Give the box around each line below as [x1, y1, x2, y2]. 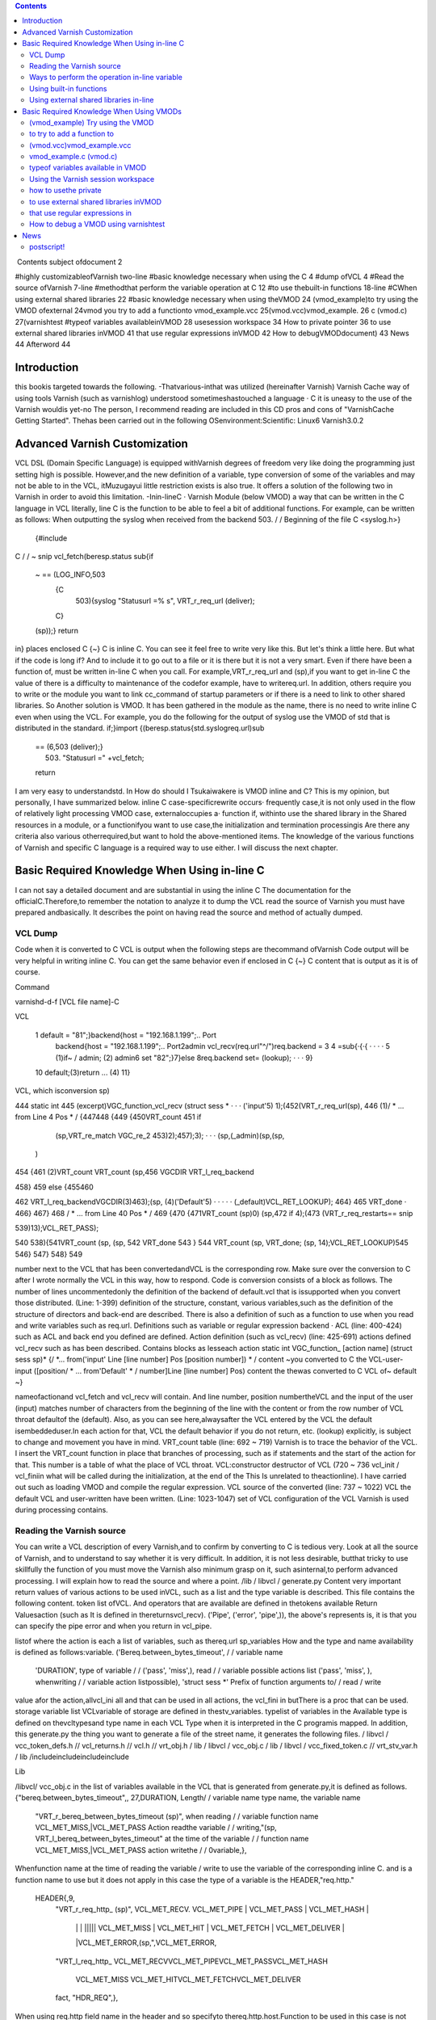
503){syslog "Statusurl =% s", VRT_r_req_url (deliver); [75, 596, 255, 606]
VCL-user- [368, 1354, 404, 1365]
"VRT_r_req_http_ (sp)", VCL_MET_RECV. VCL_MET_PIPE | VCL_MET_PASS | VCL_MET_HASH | [55, 1904, 369, 1914]
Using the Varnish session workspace [29, 174, 155, 183]
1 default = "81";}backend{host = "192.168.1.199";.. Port [35, 1030, 217, 1040]
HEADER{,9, [35, 1893, 76, 1903]
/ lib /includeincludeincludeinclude [15, 1752, 129, 1761]
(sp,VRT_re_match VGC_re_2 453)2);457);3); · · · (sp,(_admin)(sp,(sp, [55, 1130, 285, 1140]
